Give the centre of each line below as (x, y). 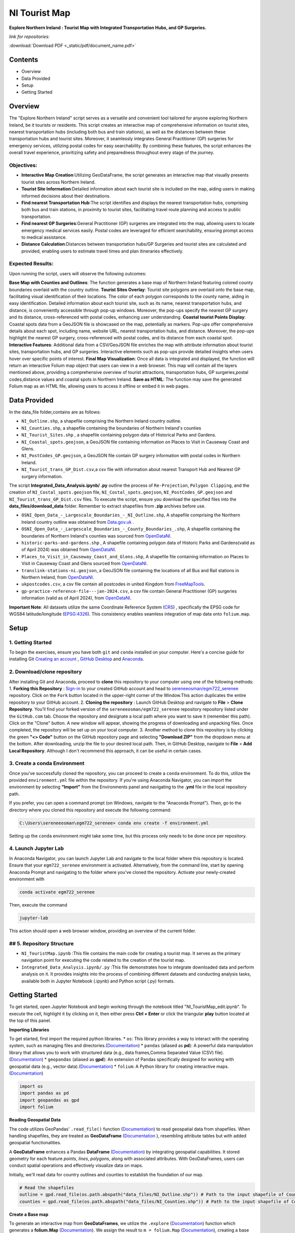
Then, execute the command (38, 905)
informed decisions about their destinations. (66, 196)
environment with (27, 879)
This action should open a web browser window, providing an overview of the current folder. (103, 931)
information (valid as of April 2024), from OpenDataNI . (76, 598)
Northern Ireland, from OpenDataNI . (58, 577)
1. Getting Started (30, 642)
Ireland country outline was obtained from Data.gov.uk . (78, 522)
